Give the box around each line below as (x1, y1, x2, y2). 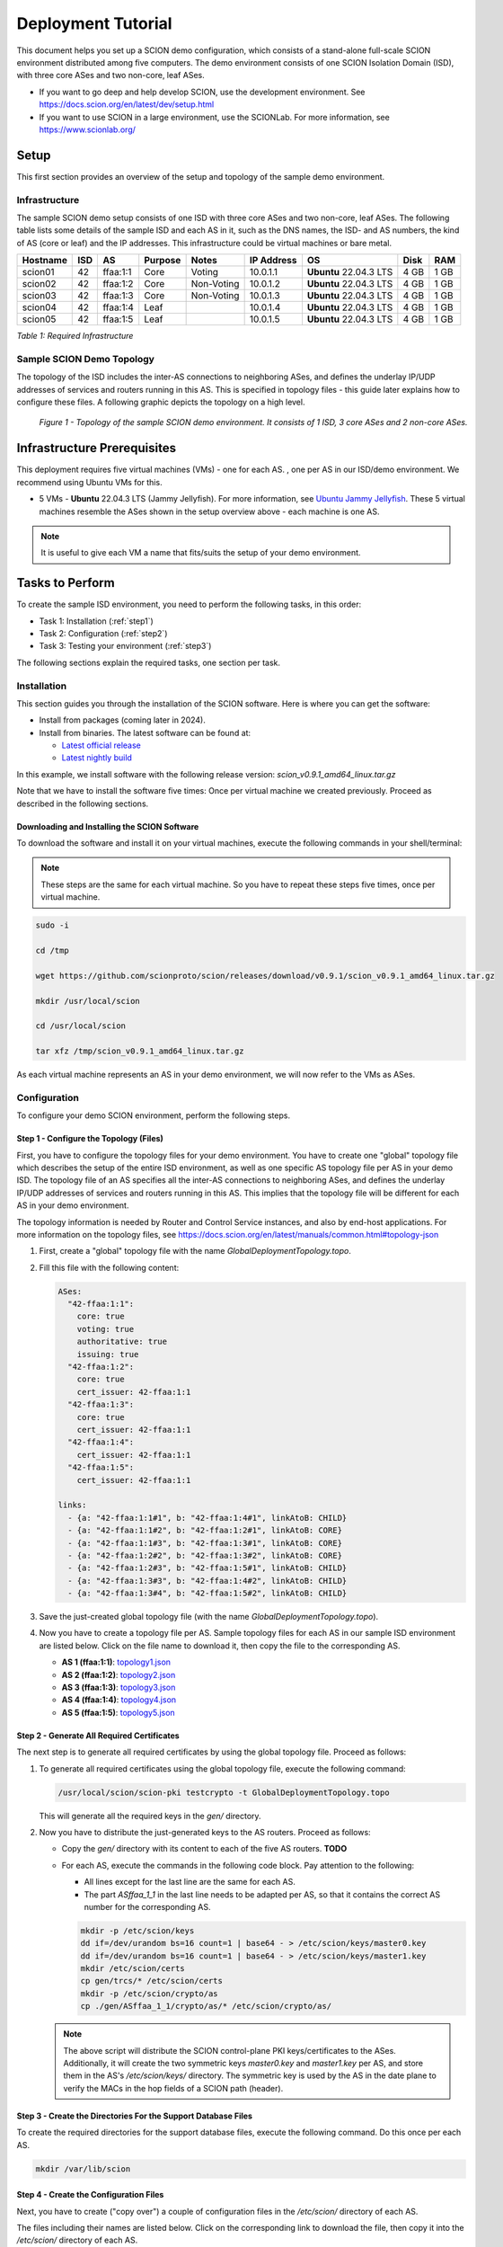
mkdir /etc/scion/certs (80, 1964, 186, 1974)
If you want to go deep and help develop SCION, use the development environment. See (39, 86, 366, 97)
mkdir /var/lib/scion (35, 2163, 131, 2174)
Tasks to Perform (16, 575, 116, 591)
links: (57, 1500, 87, 1510)
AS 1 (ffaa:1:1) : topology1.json (61, 1656, 171, 1667)
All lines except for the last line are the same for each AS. (84, 1877, 296, 1887)
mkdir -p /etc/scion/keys (80, 1925, 195, 1936)
